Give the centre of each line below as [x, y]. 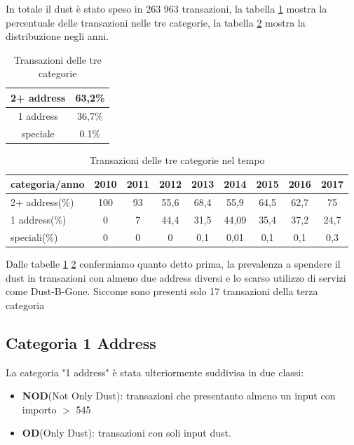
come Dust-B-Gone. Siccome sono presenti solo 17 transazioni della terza [162, 291]
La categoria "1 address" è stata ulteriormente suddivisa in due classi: [155, 372]
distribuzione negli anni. [57, 36]
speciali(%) [34, 237]
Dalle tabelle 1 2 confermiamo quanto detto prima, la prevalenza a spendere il [173, 263]
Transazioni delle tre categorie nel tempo [177, 159]
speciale [38, 133]
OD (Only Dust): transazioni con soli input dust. [127, 433]
